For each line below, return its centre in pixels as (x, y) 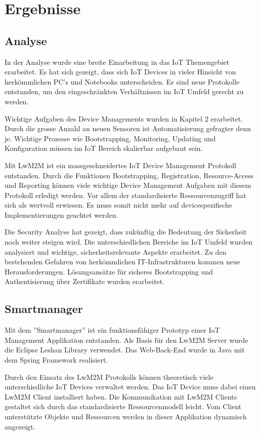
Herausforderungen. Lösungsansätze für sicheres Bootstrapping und (109, 271)
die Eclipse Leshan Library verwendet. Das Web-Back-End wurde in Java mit (125, 350)
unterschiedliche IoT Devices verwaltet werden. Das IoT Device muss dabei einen (130, 387)
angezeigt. (20, 426)
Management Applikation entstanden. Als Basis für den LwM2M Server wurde (126, 340)
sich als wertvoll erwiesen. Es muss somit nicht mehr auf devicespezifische (119, 205)
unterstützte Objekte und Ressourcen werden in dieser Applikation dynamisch (126, 416)
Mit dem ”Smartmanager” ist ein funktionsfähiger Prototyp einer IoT (112, 330)
